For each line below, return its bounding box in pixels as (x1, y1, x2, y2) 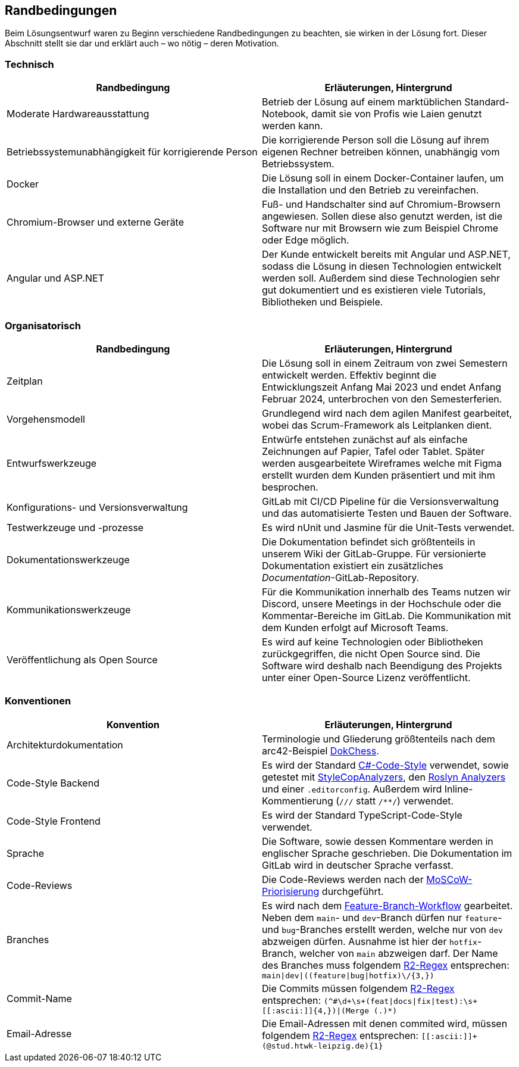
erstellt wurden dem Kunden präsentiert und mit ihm (262, 469, 495, 481)
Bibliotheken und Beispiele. (262, 296, 383, 308)
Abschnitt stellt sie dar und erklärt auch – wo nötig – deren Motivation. (5, 38, 279, 49)
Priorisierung (262, 885, 320, 897)
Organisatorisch (5, 319, 81, 332)
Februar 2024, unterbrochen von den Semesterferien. (262, 392, 502, 405)
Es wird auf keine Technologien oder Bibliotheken (262, 635, 483, 648)
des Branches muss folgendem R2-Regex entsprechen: (262, 959, 509, 971)
